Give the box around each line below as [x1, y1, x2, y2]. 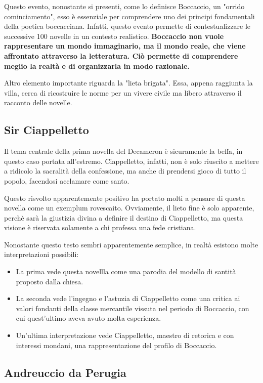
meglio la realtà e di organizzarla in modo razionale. [4, 60, 190, 71]
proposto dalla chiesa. [16, 276, 83, 286]
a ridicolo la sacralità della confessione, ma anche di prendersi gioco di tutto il [4, 165, 246, 176]
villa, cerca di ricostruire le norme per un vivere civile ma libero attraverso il [4, 87, 242, 98]
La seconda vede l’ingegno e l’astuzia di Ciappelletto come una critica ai [16, 293, 240, 304]
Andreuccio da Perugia [4, 364, 126, 380]
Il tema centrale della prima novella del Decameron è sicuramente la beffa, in [4, 146, 243, 156]
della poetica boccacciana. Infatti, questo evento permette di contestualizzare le [4, 21, 251, 31]
